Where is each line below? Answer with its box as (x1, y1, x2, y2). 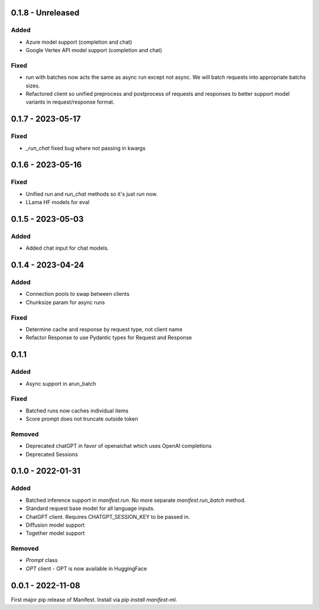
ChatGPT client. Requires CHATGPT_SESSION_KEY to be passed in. (25, 513, 190, 520)
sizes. (25, 82, 40, 89)
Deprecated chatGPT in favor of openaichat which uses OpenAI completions (25, 443, 212, 450)
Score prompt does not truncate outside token (25, 415, 138, 422)
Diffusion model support (25, 521, 85, 528)
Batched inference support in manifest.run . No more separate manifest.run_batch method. (25, 496, 246, 504)
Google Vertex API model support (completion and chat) (25, 47, 162, 54)
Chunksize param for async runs (25, 299, 105, 306)
